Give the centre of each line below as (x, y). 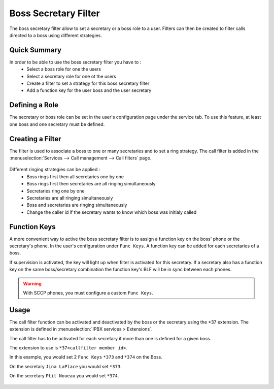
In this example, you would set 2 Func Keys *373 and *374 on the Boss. (86, 357)
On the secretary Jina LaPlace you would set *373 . (65, 366)
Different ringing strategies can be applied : (55, 170)
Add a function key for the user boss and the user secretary (89, 90)
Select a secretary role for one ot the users (71, 76)
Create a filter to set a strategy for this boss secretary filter (88, 83)
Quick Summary (36, 50)
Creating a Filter (35, 139)
